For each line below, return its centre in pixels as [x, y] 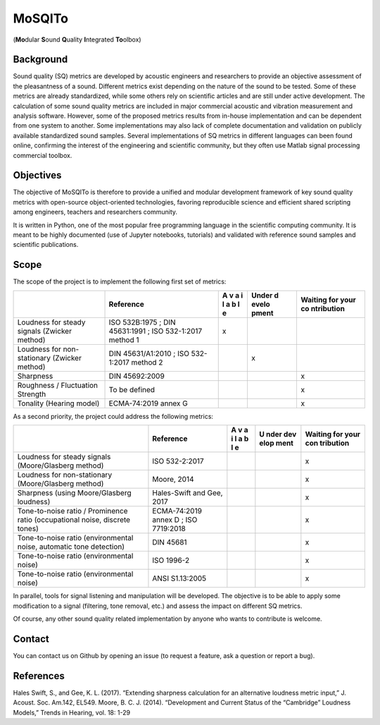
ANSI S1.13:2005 [179, 578]
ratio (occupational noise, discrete [74, 520]
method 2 [147, 362]
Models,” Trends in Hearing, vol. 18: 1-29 [71, 712]
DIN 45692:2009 [137, 376]
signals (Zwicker [44, 331]
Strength [32, 394]
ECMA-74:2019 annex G [148, 403]
